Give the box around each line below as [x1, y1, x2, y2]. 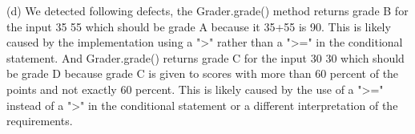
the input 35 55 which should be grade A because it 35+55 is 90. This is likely [6, 18, 391, 35]
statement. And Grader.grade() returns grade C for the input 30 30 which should [6, 49, 405, 66]
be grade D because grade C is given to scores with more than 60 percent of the [6, 65, 399, 82]
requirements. [6, 112, 73, 129]
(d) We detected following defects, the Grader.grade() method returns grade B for [6, 2, 409, 18]
